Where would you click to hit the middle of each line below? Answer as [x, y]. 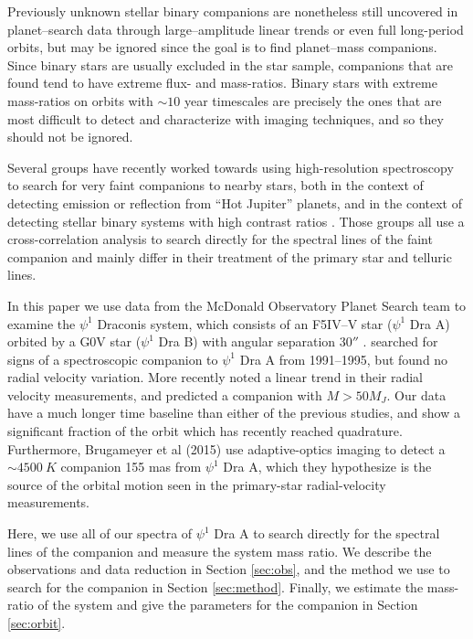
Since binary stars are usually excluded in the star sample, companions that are [230, 64]
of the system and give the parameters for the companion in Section [228, 605]
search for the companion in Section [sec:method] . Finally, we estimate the [215, 586]
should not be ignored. [70, 137]
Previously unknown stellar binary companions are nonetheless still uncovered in [233, 11]
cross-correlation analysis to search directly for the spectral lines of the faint [220, 239]
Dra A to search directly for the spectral [327, 533]
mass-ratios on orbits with [80, 100]
